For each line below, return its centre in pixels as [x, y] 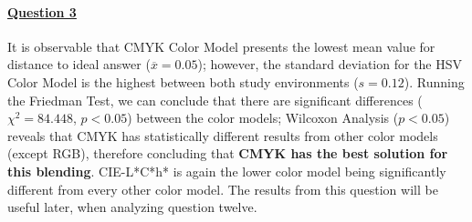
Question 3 [42, 11]
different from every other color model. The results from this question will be [223, 189]
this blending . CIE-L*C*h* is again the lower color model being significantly [227, 171]
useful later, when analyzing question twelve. [132, 207]
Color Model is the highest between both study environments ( [183, 81]
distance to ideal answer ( [79, 64]
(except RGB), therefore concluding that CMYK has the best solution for [228, 153]
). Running [434, 81]
